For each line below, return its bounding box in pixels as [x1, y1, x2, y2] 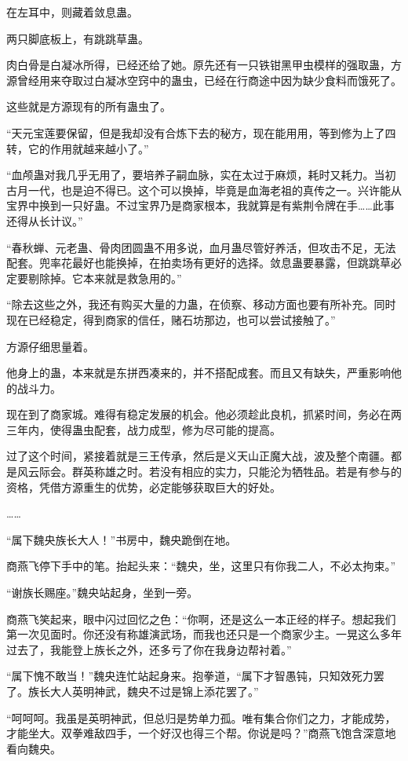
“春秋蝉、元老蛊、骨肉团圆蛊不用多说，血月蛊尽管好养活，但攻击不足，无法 [6, 239, 396, 255]
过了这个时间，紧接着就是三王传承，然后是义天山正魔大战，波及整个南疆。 [6, 448, 391, 464]
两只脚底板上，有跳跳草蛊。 [6, 30, 149, 46]
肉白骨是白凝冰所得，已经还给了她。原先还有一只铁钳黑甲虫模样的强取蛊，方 [6, 57, 402, 73]
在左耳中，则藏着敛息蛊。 [6, 4, 138, 20]
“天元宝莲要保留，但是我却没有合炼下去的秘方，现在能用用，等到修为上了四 [6, 124, 396, 141]
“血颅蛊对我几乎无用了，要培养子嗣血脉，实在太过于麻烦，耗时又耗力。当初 [6, 166, 396, 183]
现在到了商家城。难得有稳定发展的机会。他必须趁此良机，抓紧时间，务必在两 [6, 406, 402, 423]
